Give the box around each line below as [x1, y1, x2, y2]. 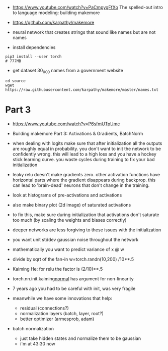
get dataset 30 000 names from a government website [12, 68, 123, 75]
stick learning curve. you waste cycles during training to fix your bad [12, 156, 155, 162]
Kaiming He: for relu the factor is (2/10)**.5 [12, 266, 103, 272]
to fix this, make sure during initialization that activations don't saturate [12, 212, 159, 218]
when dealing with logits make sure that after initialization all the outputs [12, 140, 162, 146]
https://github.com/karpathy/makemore [12, 20, 95, 25]
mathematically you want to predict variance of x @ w [12, 246, 124, 252]
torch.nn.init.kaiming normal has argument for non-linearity [12, 275, 134, 282]
